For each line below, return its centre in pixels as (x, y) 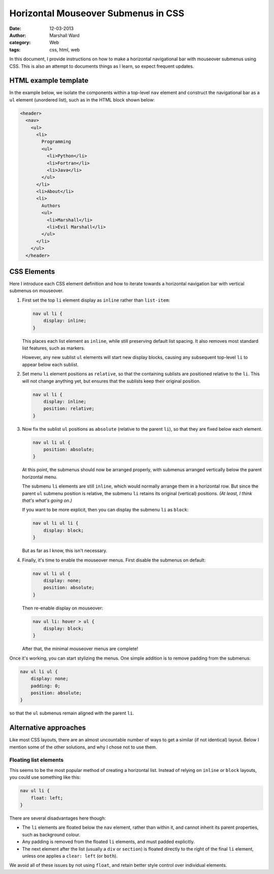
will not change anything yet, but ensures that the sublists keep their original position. (111, 381)
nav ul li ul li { (56, 523)
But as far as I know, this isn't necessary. (65, 551)
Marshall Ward (64, 35)
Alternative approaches (48, 728)
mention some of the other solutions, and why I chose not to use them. (83, 747)
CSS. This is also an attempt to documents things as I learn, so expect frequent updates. (102, 66)
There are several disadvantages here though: (58, 818)
